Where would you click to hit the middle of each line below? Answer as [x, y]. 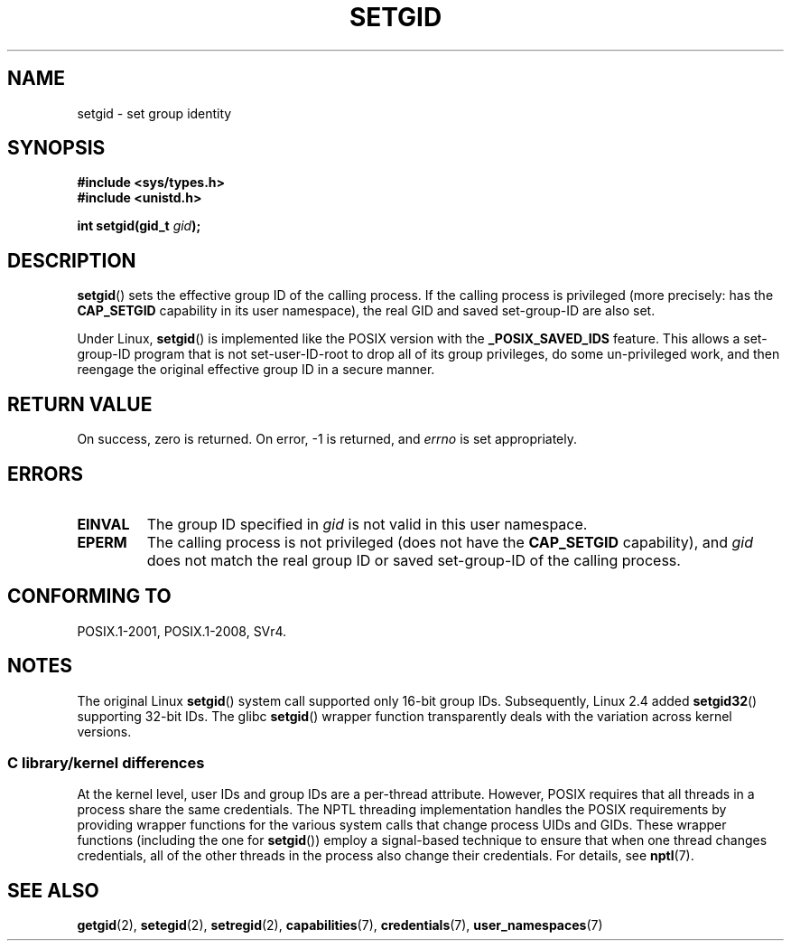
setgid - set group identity [154, 113]
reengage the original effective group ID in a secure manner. [256, 370]
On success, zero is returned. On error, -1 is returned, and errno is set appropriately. [327, 439]
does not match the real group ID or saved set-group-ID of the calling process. [414, 560]
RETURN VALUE [80, 404]
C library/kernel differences [106, 763]
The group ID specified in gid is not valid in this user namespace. [367, 524]
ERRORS [46, 474]
